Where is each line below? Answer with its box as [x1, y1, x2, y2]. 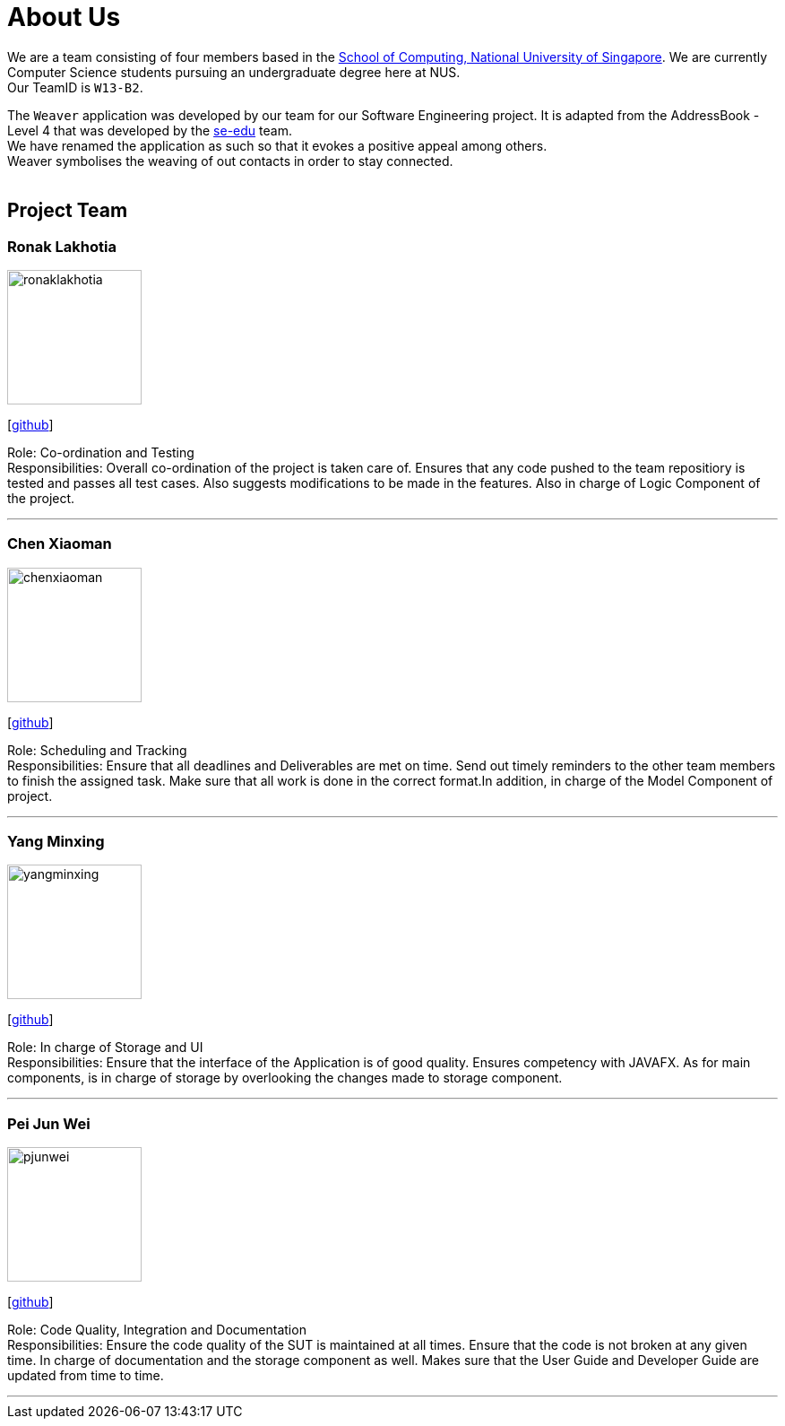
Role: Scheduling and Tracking [7, 742, 187, 758]
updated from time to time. [7, 1368, 164, 1384]
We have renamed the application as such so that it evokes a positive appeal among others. [7, 137, 548, 153]
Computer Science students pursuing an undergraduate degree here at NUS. [7, 64, 461, 80]
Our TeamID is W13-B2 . [7, 79, 143, 95]
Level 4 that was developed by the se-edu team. [7, 122, 292, 138]
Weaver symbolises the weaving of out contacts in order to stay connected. [7, 152, 453, 169]
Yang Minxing [7, 832, 105, 851]
